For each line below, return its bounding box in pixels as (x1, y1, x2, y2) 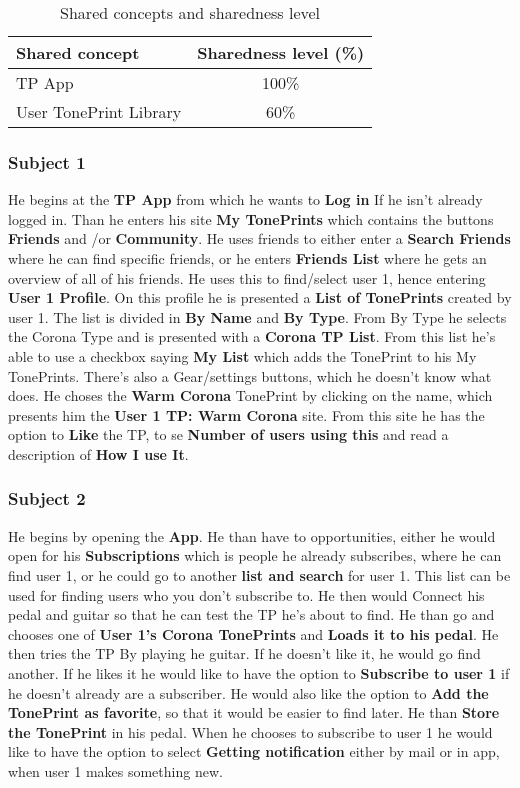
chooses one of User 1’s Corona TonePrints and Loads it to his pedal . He (8, 623, 499, 644)
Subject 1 (8, 149, 86, 174)
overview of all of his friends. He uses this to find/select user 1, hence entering (8, 267, 486, 288)
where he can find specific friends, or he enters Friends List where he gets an (8, 248, 487, 268)
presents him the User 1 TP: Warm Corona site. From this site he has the (8, 404, 485, 425)
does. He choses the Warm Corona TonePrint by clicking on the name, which (8, 385, 493, 406)
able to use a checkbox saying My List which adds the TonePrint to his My (8, 345, 477, 366)
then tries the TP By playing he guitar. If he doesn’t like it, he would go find (8, 643, 481, 664)
